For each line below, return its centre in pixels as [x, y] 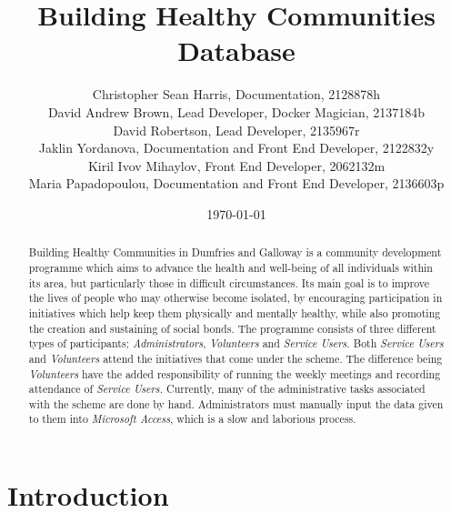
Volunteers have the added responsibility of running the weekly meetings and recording [235, 373]
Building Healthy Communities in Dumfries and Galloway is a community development [235, 252]
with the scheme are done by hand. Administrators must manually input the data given [236, 403]
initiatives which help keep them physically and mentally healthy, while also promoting [235, 312]
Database [236, 50]
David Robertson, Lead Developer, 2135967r [236, 130]
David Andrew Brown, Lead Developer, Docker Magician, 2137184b [236, 111]
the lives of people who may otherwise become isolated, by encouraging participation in [236, 298]
